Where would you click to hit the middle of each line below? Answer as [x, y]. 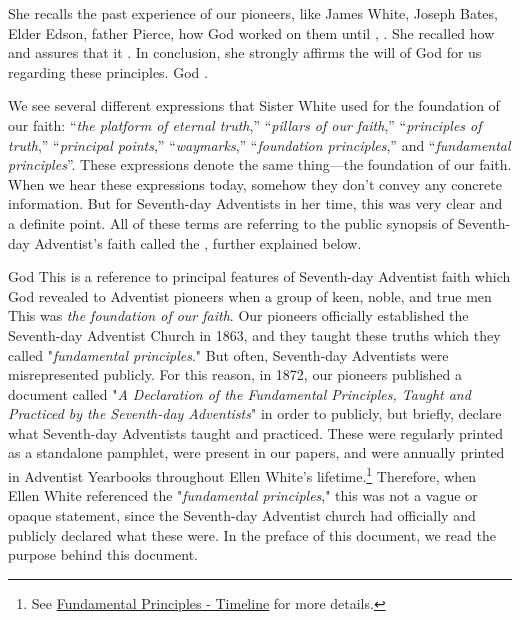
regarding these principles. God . [108, 71]
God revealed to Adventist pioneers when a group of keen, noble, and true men [250, 295]
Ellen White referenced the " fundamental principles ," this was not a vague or [243, 495]
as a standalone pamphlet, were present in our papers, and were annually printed [256, 452]
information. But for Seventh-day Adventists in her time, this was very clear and [255, 203]
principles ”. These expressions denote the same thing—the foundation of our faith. [260, 164]
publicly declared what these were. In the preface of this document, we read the [252, 534]
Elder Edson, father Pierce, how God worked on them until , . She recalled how [251, 32]
